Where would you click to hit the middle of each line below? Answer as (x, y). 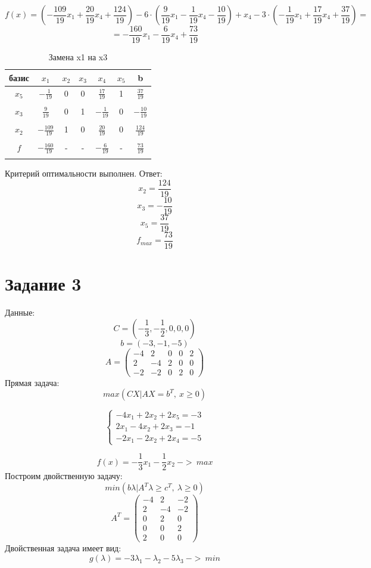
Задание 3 (43, 284)
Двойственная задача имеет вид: (63, 548)
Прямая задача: (32, 382)
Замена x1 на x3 (78, 57)
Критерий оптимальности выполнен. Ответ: (84, 173)
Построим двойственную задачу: (64, 476)
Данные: (20, 312)
